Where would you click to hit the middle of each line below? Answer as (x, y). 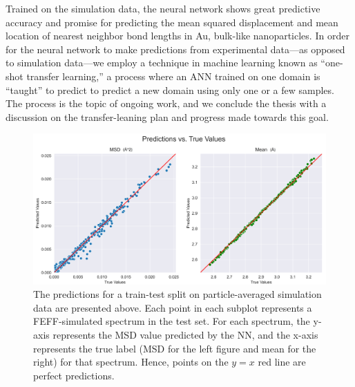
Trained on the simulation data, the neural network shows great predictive (163, 8)
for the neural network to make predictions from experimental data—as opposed (175, 49)
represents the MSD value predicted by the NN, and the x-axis (185, 334)
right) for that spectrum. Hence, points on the (131, 362)
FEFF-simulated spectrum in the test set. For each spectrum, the (172, 321)
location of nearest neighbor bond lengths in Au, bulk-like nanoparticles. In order (177, 36)
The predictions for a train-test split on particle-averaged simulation (177, 294)
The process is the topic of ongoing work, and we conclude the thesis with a (166, 103)
